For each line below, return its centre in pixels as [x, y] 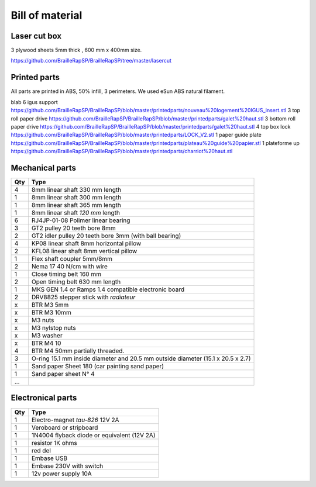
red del [41, 450]
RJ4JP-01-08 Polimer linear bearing [81, 220]
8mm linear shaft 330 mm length [76, 190]
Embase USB [49, 458]
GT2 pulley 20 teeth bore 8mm [74, 228]
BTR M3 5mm [50, 305]
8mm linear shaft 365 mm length [76, 205]
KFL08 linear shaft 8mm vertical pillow [84, 251]
